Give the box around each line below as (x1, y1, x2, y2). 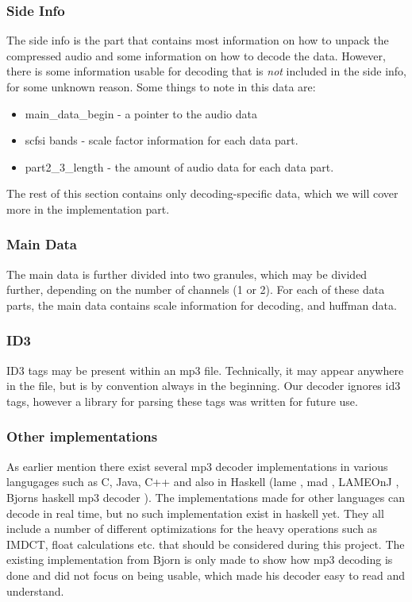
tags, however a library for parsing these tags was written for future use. (6, 392, 358, 409)
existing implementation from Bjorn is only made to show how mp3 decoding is (6, 551, 393, 568)
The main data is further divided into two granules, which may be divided (6, 265, 368, 282)
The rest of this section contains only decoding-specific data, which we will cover (6, 185, 399, 202)
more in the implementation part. (6, 200, 170, 217)
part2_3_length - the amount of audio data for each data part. (25, 158, 334, 175)
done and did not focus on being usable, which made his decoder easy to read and (6, 566, 406, 583)
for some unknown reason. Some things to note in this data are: (6, 79, 316, 95)
